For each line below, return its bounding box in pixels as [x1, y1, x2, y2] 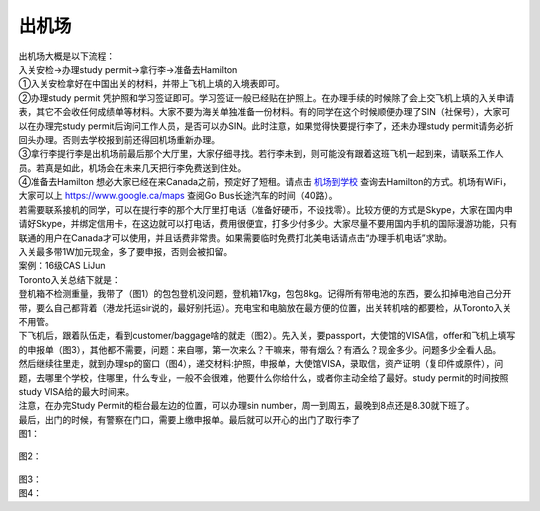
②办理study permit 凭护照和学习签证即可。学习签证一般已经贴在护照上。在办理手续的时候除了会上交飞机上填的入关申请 [18, 91, 515, 104]
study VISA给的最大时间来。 [18, 385, 135, 397]
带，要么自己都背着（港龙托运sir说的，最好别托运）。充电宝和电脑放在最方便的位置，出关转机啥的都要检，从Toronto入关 [18, 301, 512, 314]
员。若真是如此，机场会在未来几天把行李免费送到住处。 [18, 161, 247, 174]
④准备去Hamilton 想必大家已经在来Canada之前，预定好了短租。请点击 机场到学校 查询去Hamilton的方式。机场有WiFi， [18, 176, 512, 188]
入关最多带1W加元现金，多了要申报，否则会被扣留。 [18, 246, 233, 258]
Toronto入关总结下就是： [18, 273, 121, 285]
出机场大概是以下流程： [18, 50, 115, 62]
